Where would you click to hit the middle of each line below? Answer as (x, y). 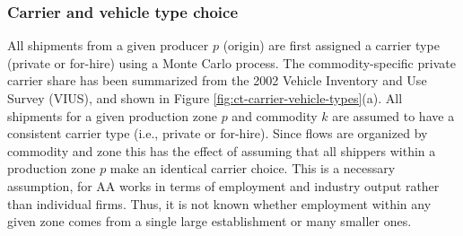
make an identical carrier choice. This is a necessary (253, 168)
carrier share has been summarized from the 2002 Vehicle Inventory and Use (217, 80)
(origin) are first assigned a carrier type (331, 45)
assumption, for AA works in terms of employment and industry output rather (223, 185)
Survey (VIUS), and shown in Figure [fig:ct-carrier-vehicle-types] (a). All (205, 98)
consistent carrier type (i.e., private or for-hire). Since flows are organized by (218, 133)
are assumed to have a (393, 115)
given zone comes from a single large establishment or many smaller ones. (210, 221)
